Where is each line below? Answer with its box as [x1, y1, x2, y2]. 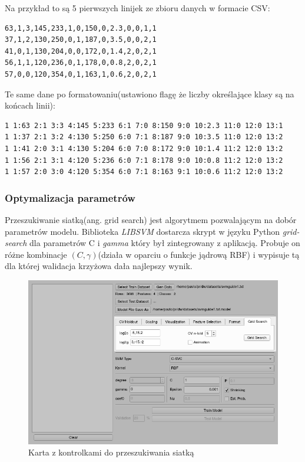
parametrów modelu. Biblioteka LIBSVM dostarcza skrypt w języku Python [5, 225, 280, 237]
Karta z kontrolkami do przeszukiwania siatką [28, 446, 194, 458]
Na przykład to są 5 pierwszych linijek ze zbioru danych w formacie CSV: [5, 2, 270, 14]
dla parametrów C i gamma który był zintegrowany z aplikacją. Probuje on [29, 237, 300, 249]
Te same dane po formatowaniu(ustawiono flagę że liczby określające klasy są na [5, 87, 294, 100]
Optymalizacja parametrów [5, 190, 135, 205]
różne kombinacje [5, 248, 67, 260]
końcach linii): [5, 99, 55, 112]
